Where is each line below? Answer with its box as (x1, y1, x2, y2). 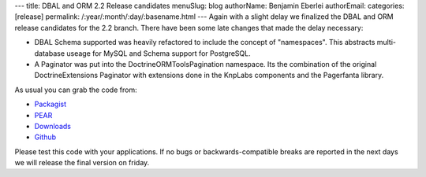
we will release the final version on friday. (14, 158, 150, 168)
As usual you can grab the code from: (14, 85, 137, 94)
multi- (376, 38, 397, 47)
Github (34, 132, 57, 142)
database (34, 48, 65, 58)
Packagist (34, 99, 67, 109)
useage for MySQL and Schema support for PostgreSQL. (66, 48, 252, 58)
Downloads (34, 121, 71, 131)
